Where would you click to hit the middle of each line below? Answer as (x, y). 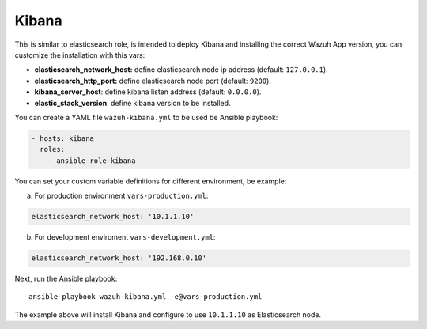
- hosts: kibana (63, 138)
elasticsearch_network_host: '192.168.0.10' (119, 258)
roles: (53, 149)
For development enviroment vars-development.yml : (125, 237)
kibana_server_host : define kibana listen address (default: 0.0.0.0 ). (148, 92)
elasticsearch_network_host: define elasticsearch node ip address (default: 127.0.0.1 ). (181, 70)
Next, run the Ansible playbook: (66, 278)
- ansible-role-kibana (92, 161)
